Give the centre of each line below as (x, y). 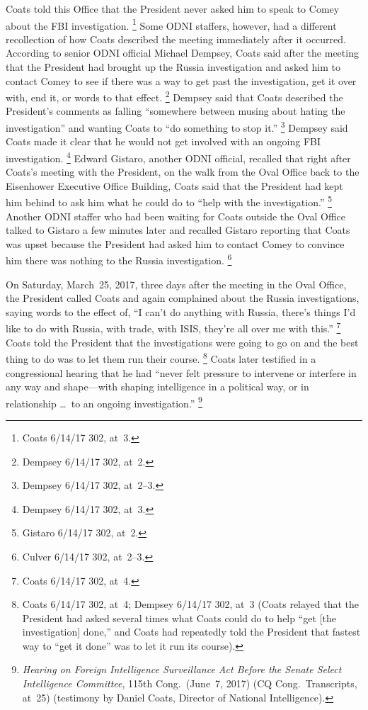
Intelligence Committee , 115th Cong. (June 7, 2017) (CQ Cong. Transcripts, (190, 683)
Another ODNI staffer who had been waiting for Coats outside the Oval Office (176, 216)
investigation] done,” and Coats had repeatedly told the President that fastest (191, 632)
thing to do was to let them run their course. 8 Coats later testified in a (161, 357)
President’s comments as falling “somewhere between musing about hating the (176, 111)
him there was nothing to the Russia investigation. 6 (119, 259)
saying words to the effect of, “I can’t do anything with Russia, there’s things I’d (181, 311)
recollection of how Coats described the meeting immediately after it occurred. (176, 39)
